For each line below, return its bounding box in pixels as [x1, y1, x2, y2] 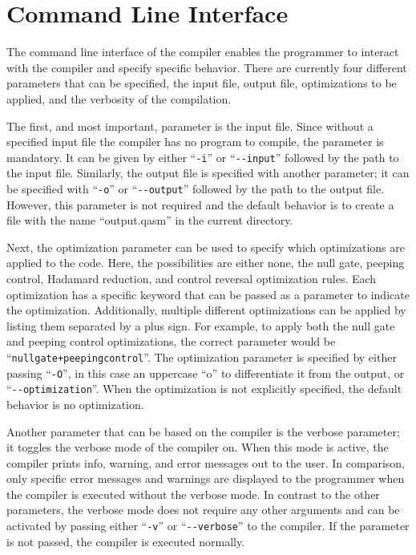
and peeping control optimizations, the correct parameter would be [6, 333, 336, 350]
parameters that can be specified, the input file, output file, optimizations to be [6, 75, 397, 91]
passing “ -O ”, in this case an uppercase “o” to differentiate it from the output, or [6, 364, 405, 381]
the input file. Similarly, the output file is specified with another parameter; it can [6, 164, 410, 181]
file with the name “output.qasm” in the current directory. [6, 212, 293, 229]
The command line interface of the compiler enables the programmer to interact [6, 43, 399, 60]
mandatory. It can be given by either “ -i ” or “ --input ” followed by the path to [6, 148, 399, 165]
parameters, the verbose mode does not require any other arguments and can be [6, 501, 400, 518]
